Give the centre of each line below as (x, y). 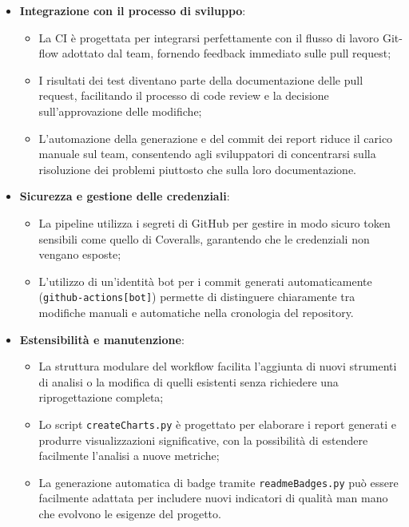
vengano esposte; (80, 254)
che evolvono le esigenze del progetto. (130, 514)
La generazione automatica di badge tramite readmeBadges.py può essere (218, 482)
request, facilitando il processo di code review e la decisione (184, 95)
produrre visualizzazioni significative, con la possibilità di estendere (203, 440)
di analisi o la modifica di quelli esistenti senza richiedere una (189, 381)
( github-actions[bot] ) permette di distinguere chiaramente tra (197, 297)
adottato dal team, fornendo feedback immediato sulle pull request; (226, 53)
